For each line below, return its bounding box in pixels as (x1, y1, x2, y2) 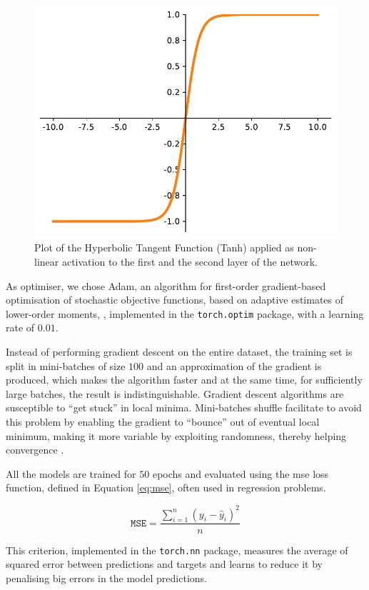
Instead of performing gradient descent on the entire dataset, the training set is (6, 344, 353, 359)
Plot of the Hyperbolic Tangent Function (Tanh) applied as (34, 240, 294, 255)
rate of (6, 320, 35, 335)
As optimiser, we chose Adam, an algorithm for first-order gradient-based (6, 278, 326, 293)
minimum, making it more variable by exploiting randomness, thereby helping (6, 428, 347, 443)
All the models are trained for (6, 466, 136, 481)
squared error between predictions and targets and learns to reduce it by (6, 556, 323, 571)
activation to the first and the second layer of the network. (61, 254, 318, 269)
